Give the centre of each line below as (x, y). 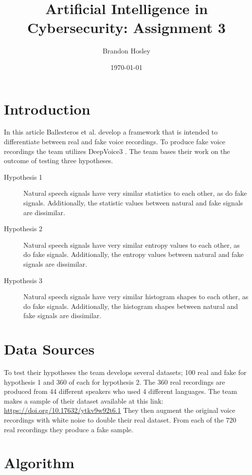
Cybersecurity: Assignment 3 (126, 27)
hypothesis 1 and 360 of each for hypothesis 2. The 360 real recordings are (115, 382)
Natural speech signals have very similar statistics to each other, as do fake (135, 193)
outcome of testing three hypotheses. (59, 161)
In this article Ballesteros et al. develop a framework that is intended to (111, 132)
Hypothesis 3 (23, 280)
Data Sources (49, 349)
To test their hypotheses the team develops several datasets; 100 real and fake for (125, 372)
